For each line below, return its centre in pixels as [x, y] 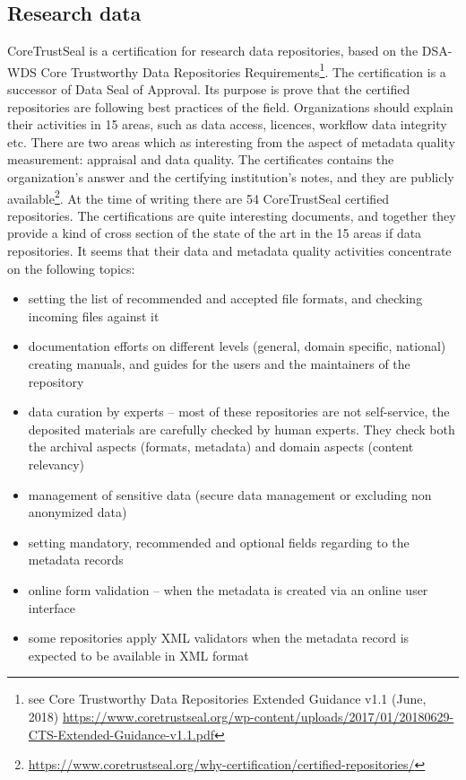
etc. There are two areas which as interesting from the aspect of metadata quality [231, 141]
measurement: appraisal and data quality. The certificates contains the [201, 159]
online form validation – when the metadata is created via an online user [228, 589]
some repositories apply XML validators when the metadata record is [219, 638]
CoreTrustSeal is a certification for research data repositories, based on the [213, 51]
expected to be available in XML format [138, 655]
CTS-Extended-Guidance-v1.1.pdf [121, 734]
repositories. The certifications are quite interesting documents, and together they [232, 215]
